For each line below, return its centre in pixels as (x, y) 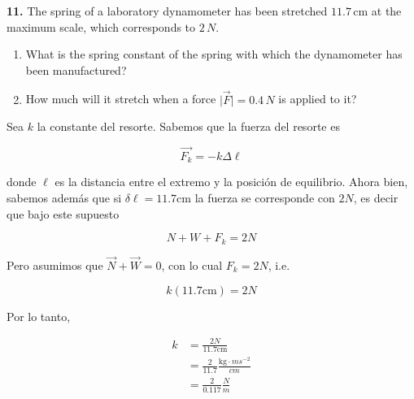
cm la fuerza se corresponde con (256, 198)
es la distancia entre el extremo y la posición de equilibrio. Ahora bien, (231, 182)
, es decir (376, 198)
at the (386, 11)
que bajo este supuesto (63, 213)
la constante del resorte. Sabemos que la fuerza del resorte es (188, 126)
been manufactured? (76, 69)
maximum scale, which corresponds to (101, 26)
